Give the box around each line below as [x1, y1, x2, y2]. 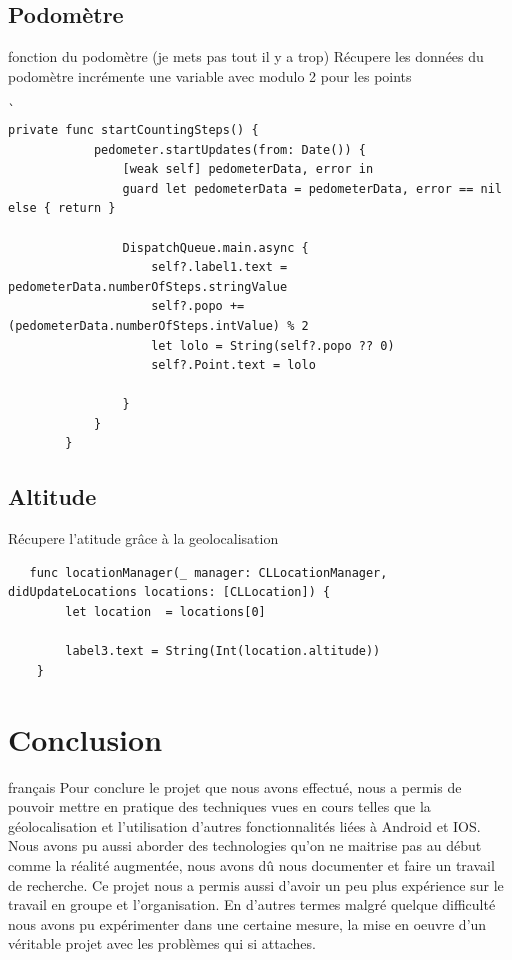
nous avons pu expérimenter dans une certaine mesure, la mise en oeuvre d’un [8, 913, 487, 934]
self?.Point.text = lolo [151, 358, 316, 373]
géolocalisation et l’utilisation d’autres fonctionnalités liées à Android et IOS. [8, 815, 481, 836]
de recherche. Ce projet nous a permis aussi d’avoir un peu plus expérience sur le [8, 874, 504, 895]
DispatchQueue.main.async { [122, 240, 309, 255]
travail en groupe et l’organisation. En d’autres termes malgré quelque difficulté [8, 894, 496, 915]
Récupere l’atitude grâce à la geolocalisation [8, 528, 279, 549]
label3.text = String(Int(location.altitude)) [65, 644, 381, 659]
